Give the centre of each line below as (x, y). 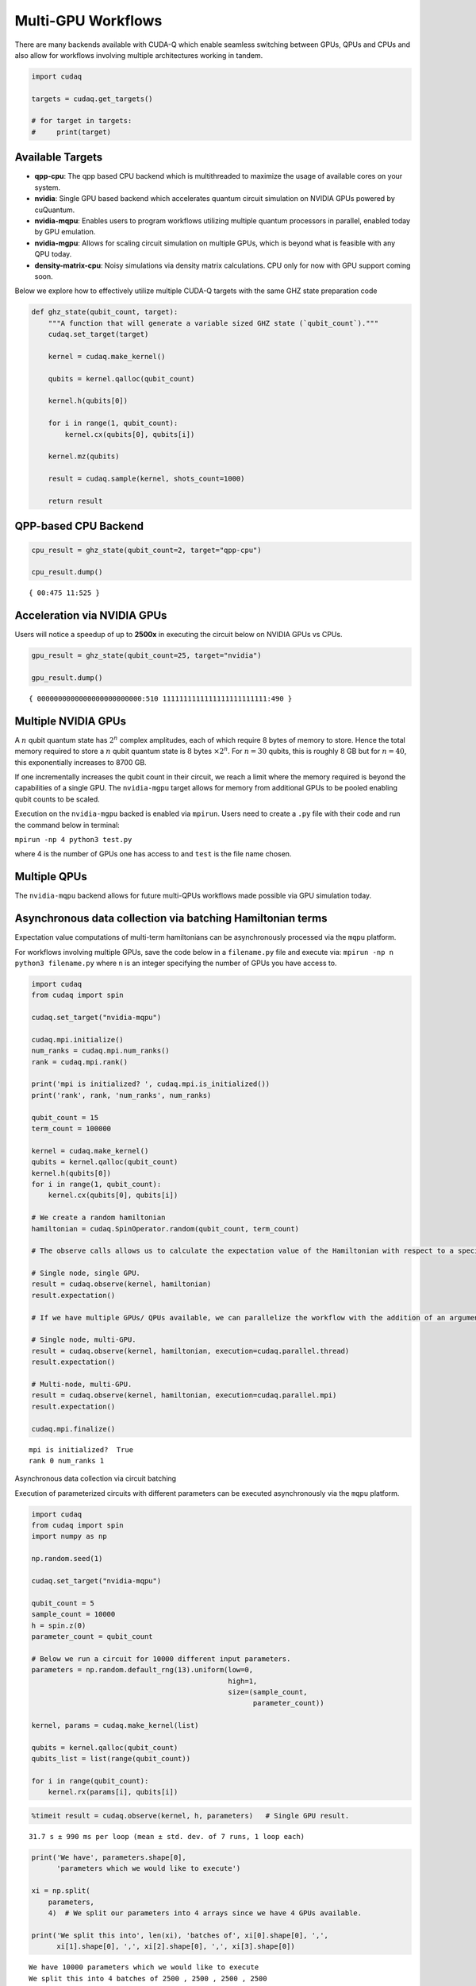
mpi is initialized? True (81, 1449)
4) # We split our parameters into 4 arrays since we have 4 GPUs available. (205, 1913)
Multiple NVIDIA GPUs (71, 721)
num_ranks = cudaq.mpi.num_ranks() (100, 1051)
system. (48, 187)
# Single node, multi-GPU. (84, 1340)
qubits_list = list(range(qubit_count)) (111, 1759)
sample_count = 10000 (73, 1614)
